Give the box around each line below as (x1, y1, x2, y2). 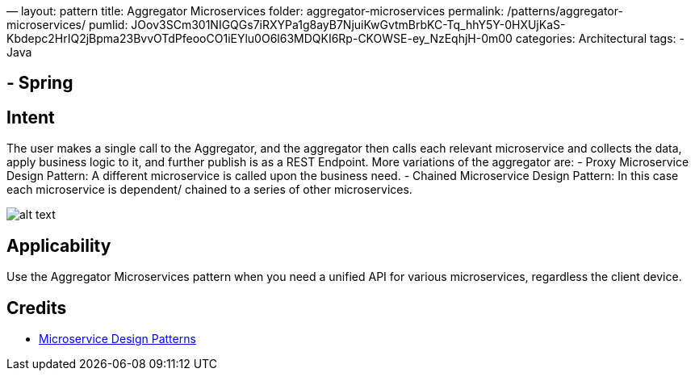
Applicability (6, 235, 111, 256)
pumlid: (88, 18, 128, 31)
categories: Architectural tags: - (515, 31, 685, 45)
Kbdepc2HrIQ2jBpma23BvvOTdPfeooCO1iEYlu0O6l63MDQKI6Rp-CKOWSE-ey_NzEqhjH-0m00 (6, 31, 513, 45)
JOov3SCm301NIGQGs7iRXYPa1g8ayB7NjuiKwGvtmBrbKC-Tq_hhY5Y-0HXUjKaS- (131, 18, 566, 31)
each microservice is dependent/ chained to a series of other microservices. (6, 182, 412, 197)
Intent (6, 107, 55, 128)
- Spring (6, 73, 73, 94)
